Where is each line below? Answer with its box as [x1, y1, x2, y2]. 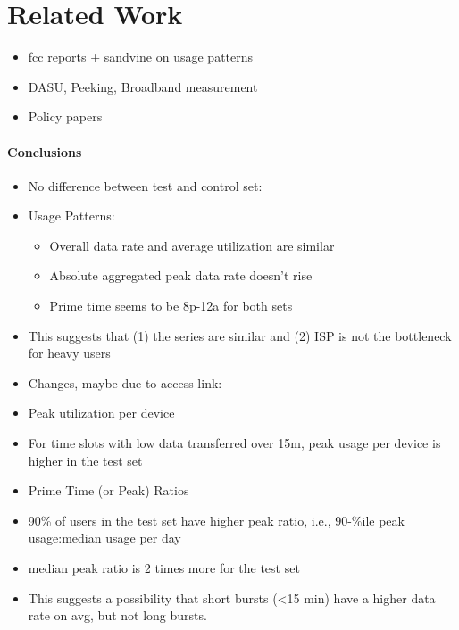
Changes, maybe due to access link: [28, 373, 222, 392]
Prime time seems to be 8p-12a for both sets [49, 296, 293, 315]
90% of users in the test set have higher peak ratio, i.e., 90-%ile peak [28, 510, 405, 529]
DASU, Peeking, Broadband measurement [28, 77, 258, 95]
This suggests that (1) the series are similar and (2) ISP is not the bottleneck [28, 326, 452, 344]
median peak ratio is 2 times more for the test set [28, 559, 300, 577]
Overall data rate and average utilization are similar [49, 236, 335, 254]
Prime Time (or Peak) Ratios [28, 481, 189, 500]
